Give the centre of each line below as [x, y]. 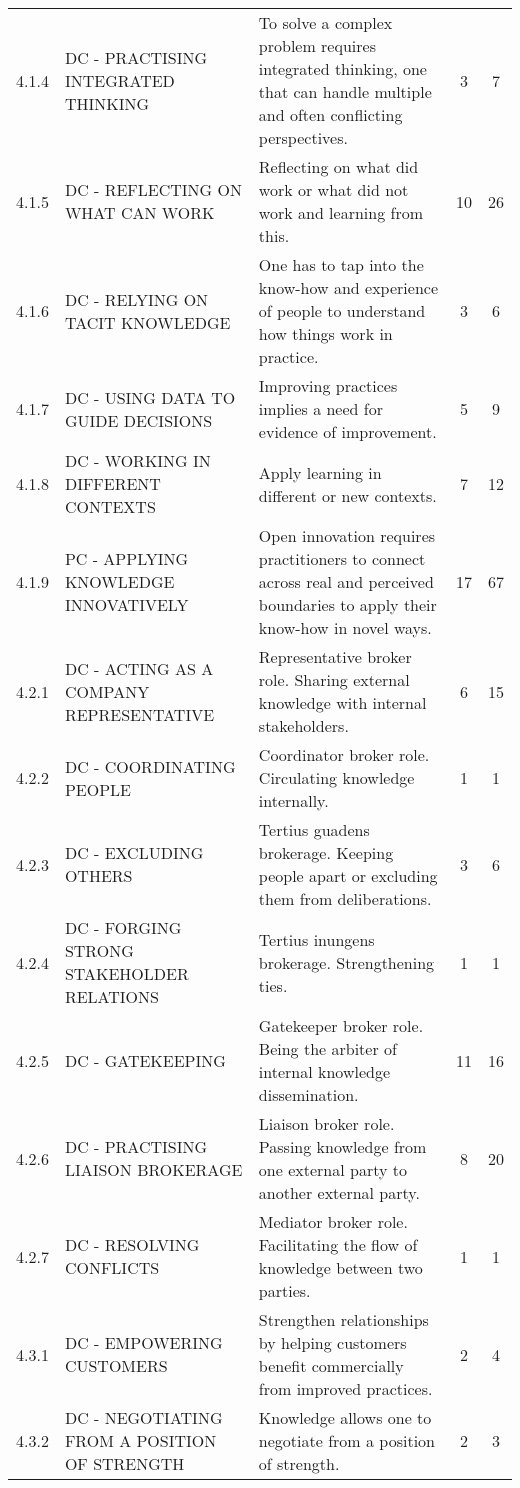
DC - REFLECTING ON [153, 189]
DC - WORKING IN [137, 460]
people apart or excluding [348, 875]
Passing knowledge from [342, 1146]
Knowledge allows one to [345, 1417]
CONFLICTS [112, 1267]
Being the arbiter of [327, 1048]
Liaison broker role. [326, 1123]
